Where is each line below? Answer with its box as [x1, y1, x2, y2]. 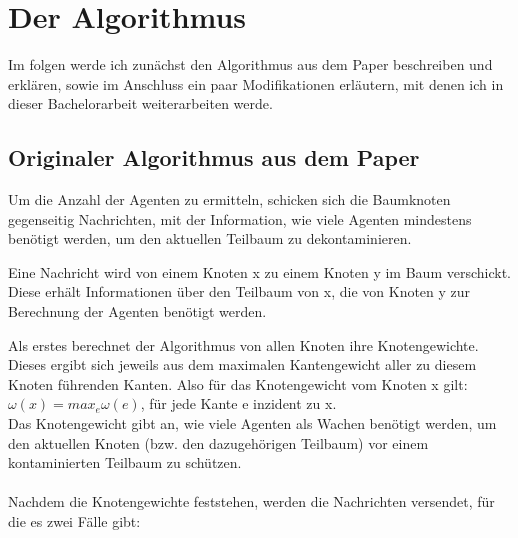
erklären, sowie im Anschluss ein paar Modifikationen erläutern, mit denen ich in [8, 73, 504, 94]
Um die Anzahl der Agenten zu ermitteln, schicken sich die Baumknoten [8, 189, 451, 210]
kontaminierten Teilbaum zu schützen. [8, 452, 242, 473]
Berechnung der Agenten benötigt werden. [8, 301, 267, 322]
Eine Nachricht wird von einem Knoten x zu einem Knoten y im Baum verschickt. [8, 261, 511, 282]
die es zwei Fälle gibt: [8, 511, 141, 532]
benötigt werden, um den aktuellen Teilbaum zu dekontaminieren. [8, 228, 412, 249]
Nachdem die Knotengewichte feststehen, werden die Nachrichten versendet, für [8, 491, 495, 512]
